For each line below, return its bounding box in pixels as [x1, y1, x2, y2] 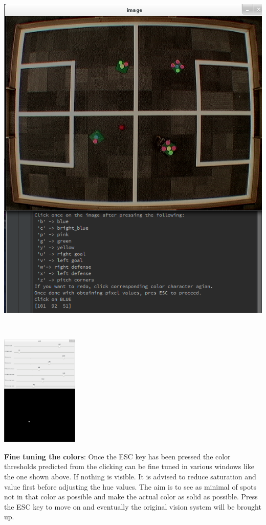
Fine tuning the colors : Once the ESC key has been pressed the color [4, 451, 231, 461]
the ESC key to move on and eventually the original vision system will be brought [4, 501, 261, 512]
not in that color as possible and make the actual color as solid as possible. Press [4, 491, 258, 502]
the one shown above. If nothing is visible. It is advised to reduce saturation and [4, 471, 256, 482]
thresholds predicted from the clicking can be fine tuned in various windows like [4, 461, 254, 472]
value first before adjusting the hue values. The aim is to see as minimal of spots [4, 481, 256, 492]
